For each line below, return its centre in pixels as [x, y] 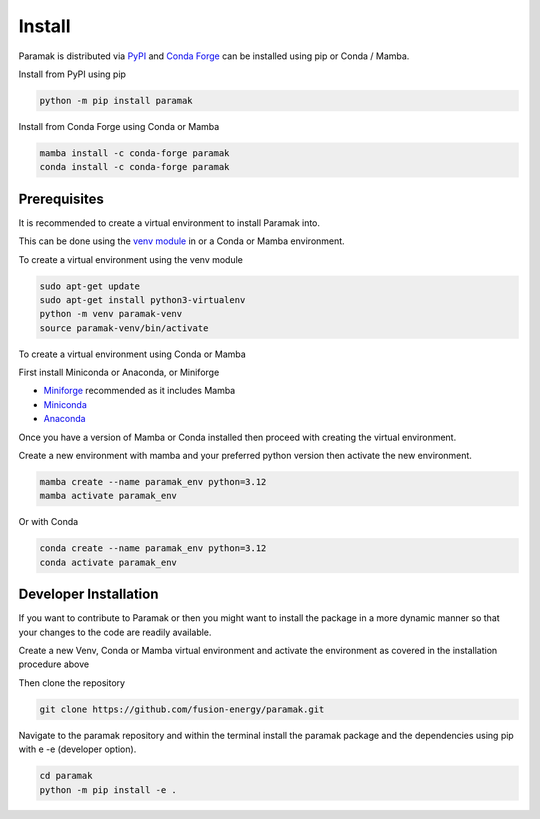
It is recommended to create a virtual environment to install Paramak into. [169, 222]
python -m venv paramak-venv [111, 314]
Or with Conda [48, 522]
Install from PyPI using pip [72, 74]
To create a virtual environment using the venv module [131, 259]
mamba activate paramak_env [108, 496]
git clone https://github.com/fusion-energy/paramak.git [182, 709]
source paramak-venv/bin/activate [124, 328]
